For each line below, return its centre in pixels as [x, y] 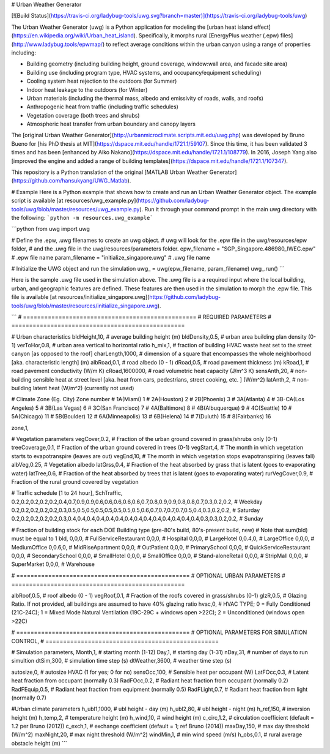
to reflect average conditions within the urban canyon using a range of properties [208, 44]
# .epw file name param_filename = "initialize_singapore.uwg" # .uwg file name [111, 257]
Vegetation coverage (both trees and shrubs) [83, 115]
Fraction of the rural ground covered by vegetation [75, 481]
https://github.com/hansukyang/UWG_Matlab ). [72, 181]
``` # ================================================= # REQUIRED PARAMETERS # [141, 317]
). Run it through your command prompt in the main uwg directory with [228, 209]
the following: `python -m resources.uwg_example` [82, 217]
